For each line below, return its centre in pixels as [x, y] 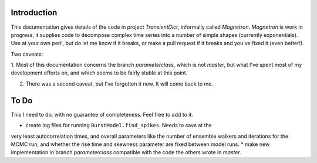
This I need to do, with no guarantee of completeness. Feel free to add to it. [102, 114]
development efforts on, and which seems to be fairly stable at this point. [99, 73]
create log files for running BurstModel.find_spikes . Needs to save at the [119, 125]
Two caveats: [27, 54]
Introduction [34, 13]
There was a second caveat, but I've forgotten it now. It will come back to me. [119, 84]
